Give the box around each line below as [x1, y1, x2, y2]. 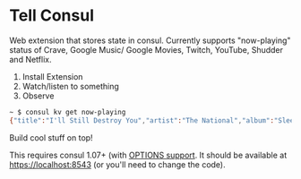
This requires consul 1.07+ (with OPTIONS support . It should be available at [9, 149, 288, 160]
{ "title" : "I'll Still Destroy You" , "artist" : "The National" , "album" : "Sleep [9, 115, 298, 125]
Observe [21, 90, 55, 101]
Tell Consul [9, 5, 95, 26]
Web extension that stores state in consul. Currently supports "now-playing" [9, 35, 291, 46]
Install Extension [21, 71, 83, 81]
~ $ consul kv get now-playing [9, 107, 126, 116]
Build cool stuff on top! [9, 132, 93, 143]
